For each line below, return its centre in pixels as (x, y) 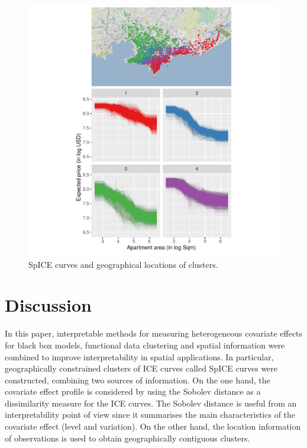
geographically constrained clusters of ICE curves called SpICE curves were (141, 368)
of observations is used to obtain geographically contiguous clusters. (127, 438)
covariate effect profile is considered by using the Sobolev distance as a (133, 391)
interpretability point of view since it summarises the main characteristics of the (150, 415)
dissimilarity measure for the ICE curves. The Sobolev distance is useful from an (151, 403)
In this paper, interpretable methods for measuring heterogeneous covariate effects (154, 333)
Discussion (48, 305)
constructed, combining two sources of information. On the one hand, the (138, 380)
